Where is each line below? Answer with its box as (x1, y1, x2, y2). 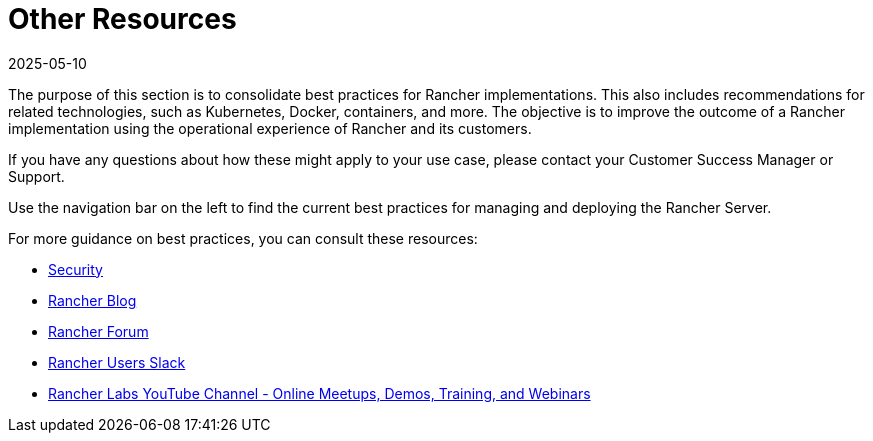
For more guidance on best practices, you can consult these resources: (8, 229, 478, 247)
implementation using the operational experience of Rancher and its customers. (8, 119, 532, 137)
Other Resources (8, 2, 237, 36)
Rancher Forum (48, 322, 149, 340)
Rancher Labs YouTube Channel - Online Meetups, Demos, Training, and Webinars (48, 384, 591, 402)
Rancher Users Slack (48, 353, 186, 371)
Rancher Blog (48, 291, 137, 309)
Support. (8, 167, 65, 185)
